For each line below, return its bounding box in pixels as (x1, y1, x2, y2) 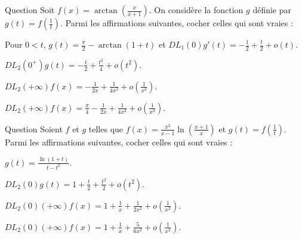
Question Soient (5, 122, 63, 135)
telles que (88, 122, 124, 135)
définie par (252, 4, 291, 15)
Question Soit (5, 4, 55, 15)
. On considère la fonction (149, 4, 244, 15)
